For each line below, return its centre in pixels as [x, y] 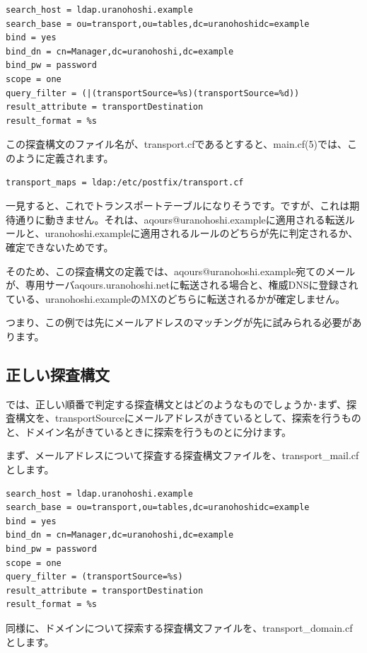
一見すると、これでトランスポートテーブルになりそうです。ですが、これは [178, 206]
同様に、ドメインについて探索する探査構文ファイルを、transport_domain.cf [179, 627]
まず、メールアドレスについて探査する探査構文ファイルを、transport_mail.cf [182, 455]
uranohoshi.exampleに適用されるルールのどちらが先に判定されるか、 [202, 233]
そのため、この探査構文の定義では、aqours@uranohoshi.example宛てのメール [181, 271]
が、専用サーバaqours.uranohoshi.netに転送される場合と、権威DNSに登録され [182, 285]
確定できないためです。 [60, 247]
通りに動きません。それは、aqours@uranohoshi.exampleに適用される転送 [180, 219]
